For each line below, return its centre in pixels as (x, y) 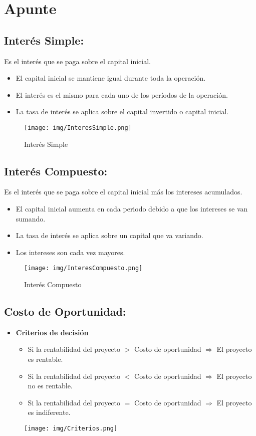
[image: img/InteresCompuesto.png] (83, 268)
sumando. (31, 218)
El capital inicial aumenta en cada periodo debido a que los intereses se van (132, 208)
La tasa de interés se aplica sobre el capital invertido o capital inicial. (122, 112)
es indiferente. (49, 412)
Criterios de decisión (52, 332)
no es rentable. (50, 386)
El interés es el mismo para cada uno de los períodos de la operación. (122, 94)
